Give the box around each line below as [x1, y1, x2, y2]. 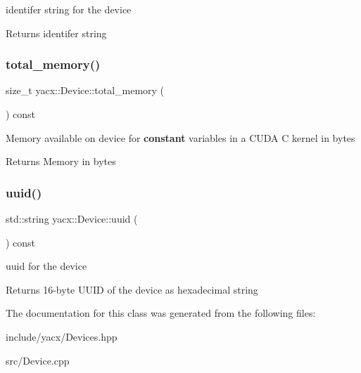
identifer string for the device [6, 2, 132, 16]
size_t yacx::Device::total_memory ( [6, 83, 165, 98]
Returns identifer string [6, 25, 107, 40]
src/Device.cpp [6, 353, 70, 367]
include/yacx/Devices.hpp [6, 329, 118, 343]
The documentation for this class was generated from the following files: [6, 306, 316, 320]
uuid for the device [6, 259, 87, 273]
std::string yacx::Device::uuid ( [6, 211, 138, 225]
